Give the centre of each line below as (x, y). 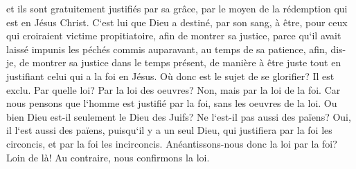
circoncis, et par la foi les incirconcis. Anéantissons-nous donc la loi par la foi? (172, 143)
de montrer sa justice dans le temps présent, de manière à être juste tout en (180, 62)
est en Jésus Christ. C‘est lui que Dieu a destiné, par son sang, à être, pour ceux (177, 22)
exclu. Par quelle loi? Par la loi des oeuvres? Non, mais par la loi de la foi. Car (173, 89)
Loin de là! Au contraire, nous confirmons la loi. (108, 157)
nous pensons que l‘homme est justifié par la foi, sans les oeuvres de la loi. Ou (172, 103)
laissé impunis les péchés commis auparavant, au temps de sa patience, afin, (167, 49)
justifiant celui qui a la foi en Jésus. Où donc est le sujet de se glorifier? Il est (170, 76)
